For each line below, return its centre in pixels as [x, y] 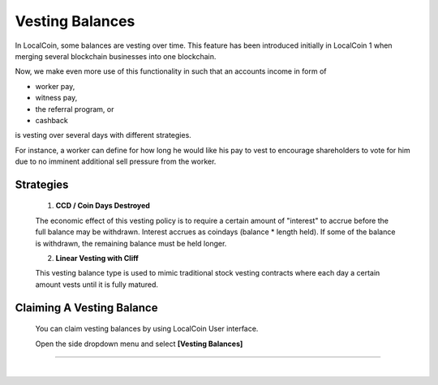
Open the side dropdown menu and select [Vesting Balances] [139, 344]
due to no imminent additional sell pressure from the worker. [116, 161]
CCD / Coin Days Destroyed [103, 206]
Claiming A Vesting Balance [86, 308]
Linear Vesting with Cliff [97, 259]
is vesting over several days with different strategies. [103, 135]
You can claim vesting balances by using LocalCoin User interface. [147, 329]
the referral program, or [75, 109]
